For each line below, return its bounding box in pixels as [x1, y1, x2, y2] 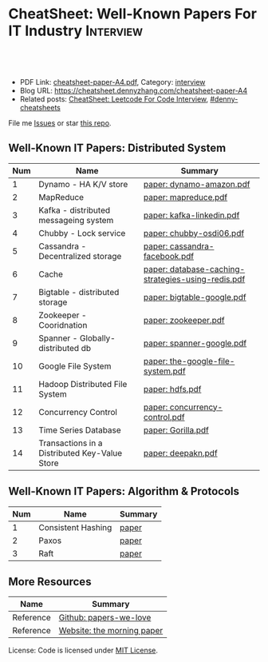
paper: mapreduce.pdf [143, 191, 228, 202]
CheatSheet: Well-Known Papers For [8, 5, 258, 23]
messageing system [38, 214, 114, 225]
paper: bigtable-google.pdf [143, 291, 246, 302]
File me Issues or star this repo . [8, 118, 112, 128]
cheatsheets [19, 102, 61, 112]
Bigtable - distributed [38, 286, 120, 297]
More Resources [8, 575, 92, 588]
